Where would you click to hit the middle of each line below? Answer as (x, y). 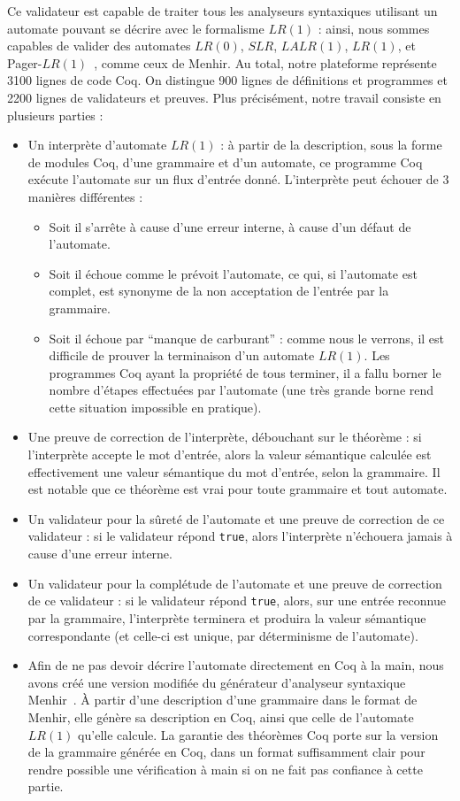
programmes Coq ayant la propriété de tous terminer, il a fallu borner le (245, 372)
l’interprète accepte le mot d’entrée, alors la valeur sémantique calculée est (230, 454)
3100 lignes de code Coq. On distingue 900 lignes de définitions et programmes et (227, 80)
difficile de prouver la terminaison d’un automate (182, 355)
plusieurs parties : (55, 115)
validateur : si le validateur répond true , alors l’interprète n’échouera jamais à (240, 536)
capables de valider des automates (99, 46)
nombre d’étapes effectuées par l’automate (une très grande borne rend (241, 390)
